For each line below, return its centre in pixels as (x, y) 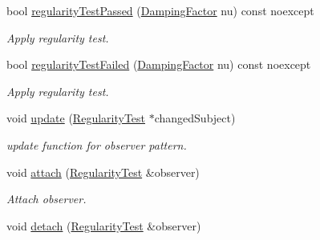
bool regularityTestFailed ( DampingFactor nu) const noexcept (159, 64)
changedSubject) (195, 118)
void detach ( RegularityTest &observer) (104, 225)
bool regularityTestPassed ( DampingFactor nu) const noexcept (160, 10)
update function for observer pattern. (97, 144)
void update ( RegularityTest (76, 118)
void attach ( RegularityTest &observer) (103, 172)
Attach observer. (47, 199)
